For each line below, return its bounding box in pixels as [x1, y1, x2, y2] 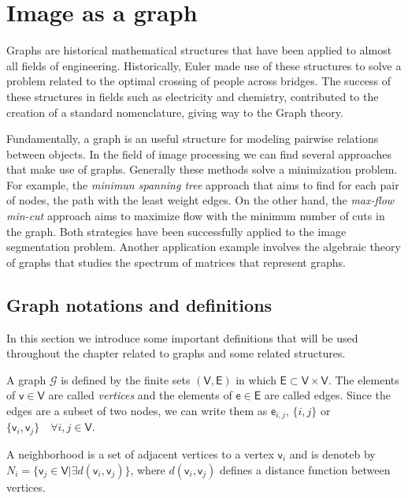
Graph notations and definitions [6, 292, 273, 316]
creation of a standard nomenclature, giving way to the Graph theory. [6, 103, 343, 120]
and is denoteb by [289, 445, 376, 462]
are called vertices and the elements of [48, 387, 232, 403]
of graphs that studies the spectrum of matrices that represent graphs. [6, 253, 346, 270]
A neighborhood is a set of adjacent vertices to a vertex [6, 445, 274, 462]
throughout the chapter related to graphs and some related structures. [6, 345, 346, 361]
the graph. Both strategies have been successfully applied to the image [6, 223, 347, 239]
